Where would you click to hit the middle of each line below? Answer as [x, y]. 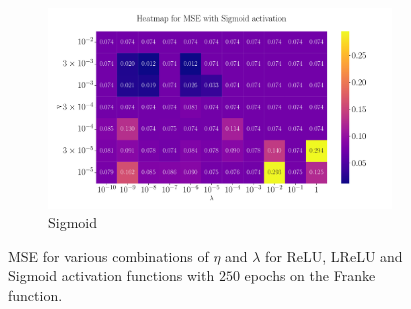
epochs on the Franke [310, 275]
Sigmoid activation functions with [111, 275]
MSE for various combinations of [108, 255]
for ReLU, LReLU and [334, 255]
